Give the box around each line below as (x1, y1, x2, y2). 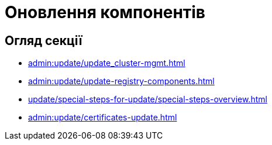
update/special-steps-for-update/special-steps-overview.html (28, 94, 267, 105)
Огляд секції (5, 33, 82, 48)
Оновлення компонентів (5, 2, 206, 22)
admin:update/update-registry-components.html (28, 76, 215, 87)
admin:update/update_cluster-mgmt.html (28, 58, 185, 68)
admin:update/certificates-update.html (28, 112, 177, 123)
